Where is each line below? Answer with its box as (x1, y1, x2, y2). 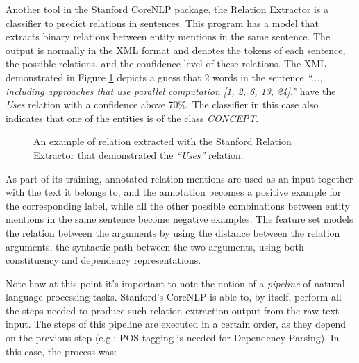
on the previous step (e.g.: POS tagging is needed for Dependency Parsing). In (6, 330, 340, 345)
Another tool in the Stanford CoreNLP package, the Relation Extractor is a (6, 2, 329, 16)
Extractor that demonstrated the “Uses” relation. (33, 147, 244, 162)
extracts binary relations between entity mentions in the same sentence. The (6, 29, 331, 44)
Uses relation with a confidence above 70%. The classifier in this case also (6, 97, 319, 112)
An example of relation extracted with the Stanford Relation (33, 134, 292, 149)
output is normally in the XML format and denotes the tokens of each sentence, (6, 42, 346, 57)
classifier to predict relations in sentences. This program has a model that (6, 15, 319, 30)
